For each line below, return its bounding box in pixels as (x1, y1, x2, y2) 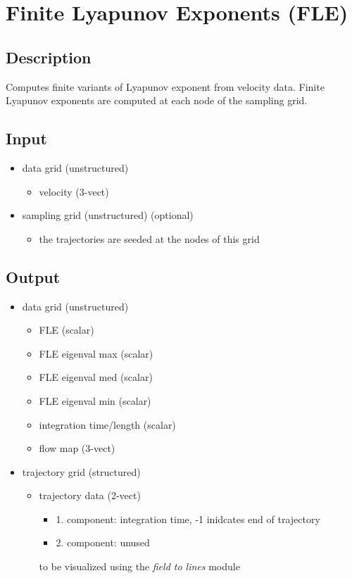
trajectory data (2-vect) (39, 488, 141, 503)
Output (6, 265, 61, 287)
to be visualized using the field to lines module (39, 559, 240, 574)
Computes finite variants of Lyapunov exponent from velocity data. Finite (6, 79, 325, 94)
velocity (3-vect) (39, 184, 109, 199)
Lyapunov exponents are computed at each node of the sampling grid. (6, 93, 308, 108)
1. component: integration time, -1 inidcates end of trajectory (56, 511, 320, 526)
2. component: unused (56, 535, 150, 550)
